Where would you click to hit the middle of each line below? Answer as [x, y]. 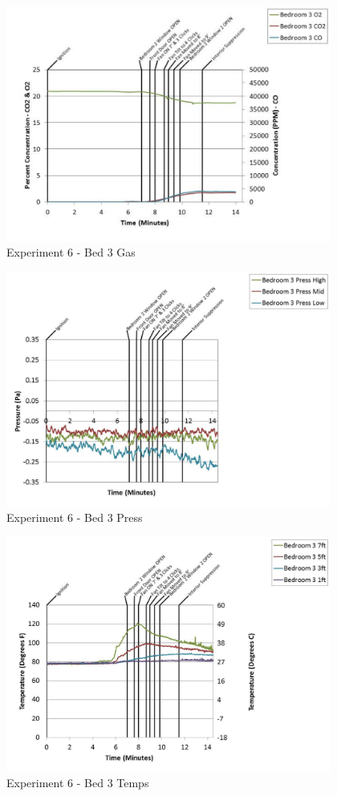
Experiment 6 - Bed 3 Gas [71, 252]
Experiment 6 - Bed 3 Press [75, 517]
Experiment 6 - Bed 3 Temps [78, 783]
